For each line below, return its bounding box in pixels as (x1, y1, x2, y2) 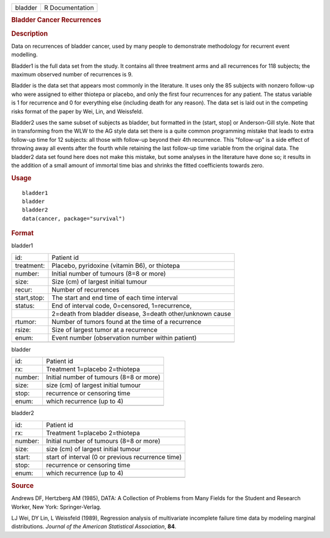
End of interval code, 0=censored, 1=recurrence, (51, 301, 192, 310)
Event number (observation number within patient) (51, 333, 197, 342)
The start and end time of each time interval (51, 293, 178, 302)
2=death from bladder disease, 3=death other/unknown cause (51, 309, 232, 318)
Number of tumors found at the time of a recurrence (51, 317, 202, 326)
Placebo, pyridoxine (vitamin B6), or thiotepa (51, 261, 180, 270)
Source (11, 482, 34, 490)
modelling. (11, 51, 38, 58)
